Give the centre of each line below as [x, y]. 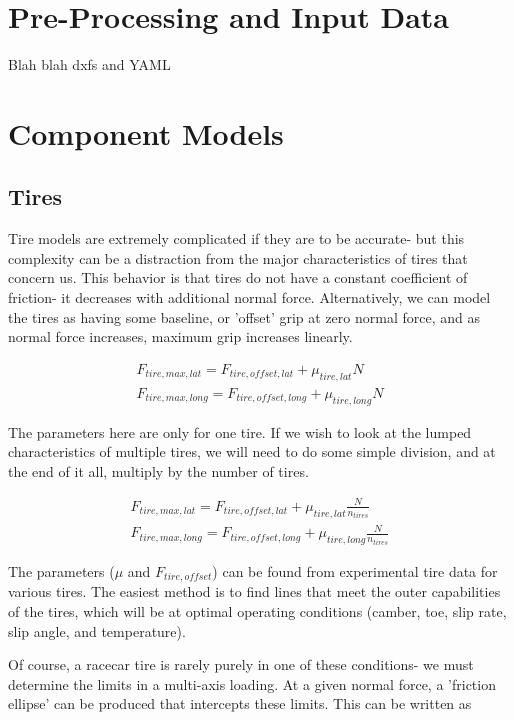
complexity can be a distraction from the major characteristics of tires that [238, 257]
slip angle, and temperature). [97, 630]
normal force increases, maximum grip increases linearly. [180, 336]
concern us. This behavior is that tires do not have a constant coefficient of [238, 277]
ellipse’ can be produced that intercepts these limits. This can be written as [240, 703]
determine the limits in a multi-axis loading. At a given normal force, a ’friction [252, 683]
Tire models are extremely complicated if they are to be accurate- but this [236, 238]
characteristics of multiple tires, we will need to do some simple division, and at [252, 451]
